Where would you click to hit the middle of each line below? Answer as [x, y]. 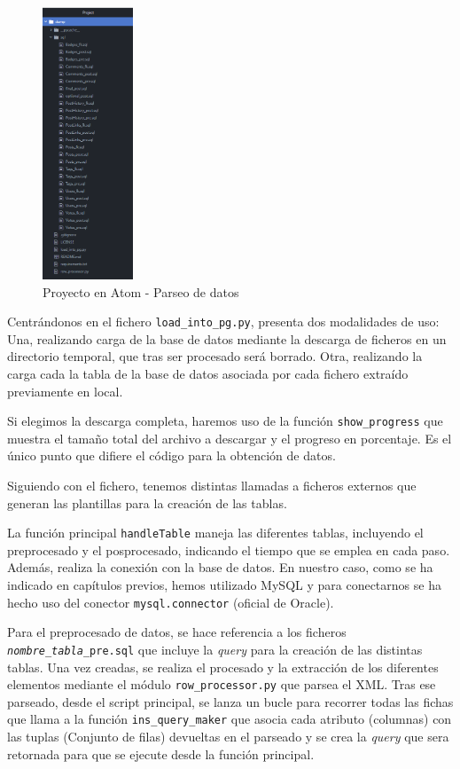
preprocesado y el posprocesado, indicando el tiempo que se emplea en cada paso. [229, 549]
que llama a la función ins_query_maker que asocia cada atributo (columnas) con [230, 719]
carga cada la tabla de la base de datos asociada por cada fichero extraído [208, 373]
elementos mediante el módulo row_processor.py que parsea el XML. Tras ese [222, 684]
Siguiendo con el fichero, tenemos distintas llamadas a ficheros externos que [212, 486]
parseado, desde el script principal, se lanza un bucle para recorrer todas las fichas [230, 701]
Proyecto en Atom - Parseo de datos [141, 291]
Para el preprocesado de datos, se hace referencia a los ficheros [177, 632]
